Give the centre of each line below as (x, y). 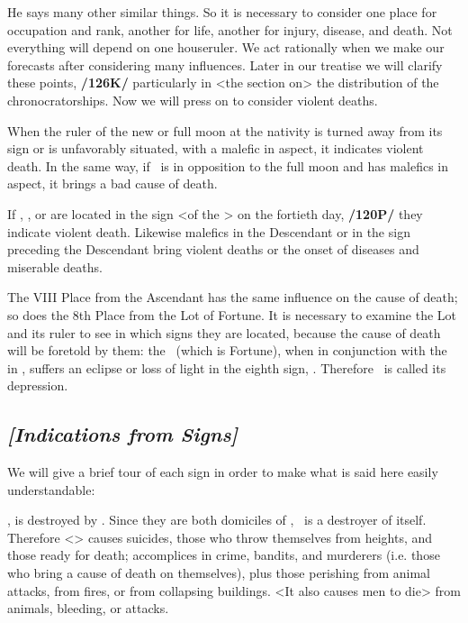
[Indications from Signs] (123, 434)
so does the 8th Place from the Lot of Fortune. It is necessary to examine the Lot (232, 314)
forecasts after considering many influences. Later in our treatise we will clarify (225, 64)
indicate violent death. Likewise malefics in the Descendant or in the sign (209, 231)
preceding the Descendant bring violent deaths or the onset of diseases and (213, 249)
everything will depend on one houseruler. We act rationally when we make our (226, 47)
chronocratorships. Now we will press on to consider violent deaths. (193, 100)
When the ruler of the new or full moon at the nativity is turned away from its (225, 130)
